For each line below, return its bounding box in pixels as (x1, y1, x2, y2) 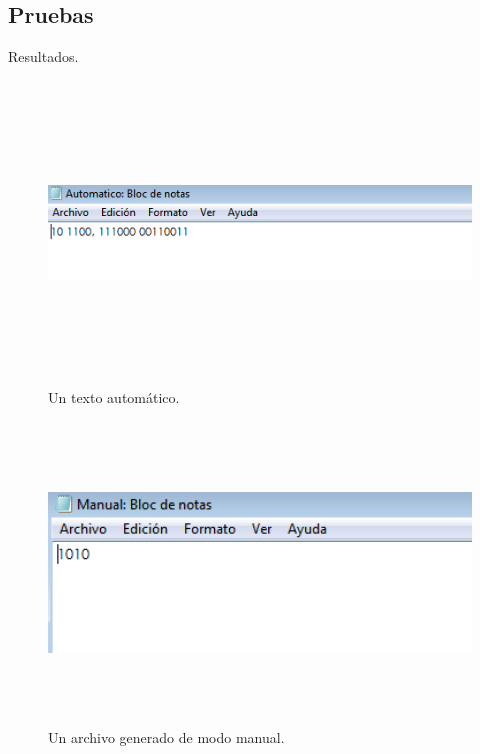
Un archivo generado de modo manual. (48, 727, 285, 748)
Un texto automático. (48, 386, 180, 407)
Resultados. (8, 46, 79, 67)
